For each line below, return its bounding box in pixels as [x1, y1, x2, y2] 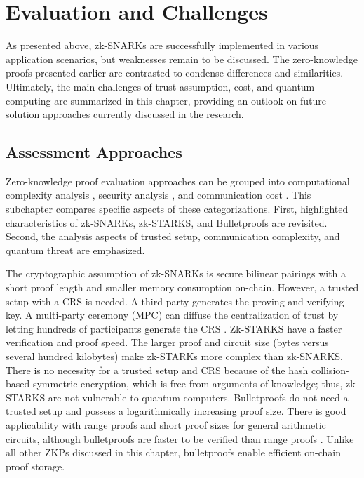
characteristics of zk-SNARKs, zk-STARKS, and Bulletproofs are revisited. [6, 215, 328, 230]
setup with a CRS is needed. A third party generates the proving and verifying [6, 293, 344, 308]
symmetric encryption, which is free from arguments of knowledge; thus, [32, 376, 343, 391]
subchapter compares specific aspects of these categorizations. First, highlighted [6, 201, 349, 216]
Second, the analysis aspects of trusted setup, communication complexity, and [6, 229, 340, 244]
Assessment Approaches [6, 141, 182, 163]
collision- [311, 362, 349, 377]
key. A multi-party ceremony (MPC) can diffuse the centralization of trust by [6, 307, 339, 322]
